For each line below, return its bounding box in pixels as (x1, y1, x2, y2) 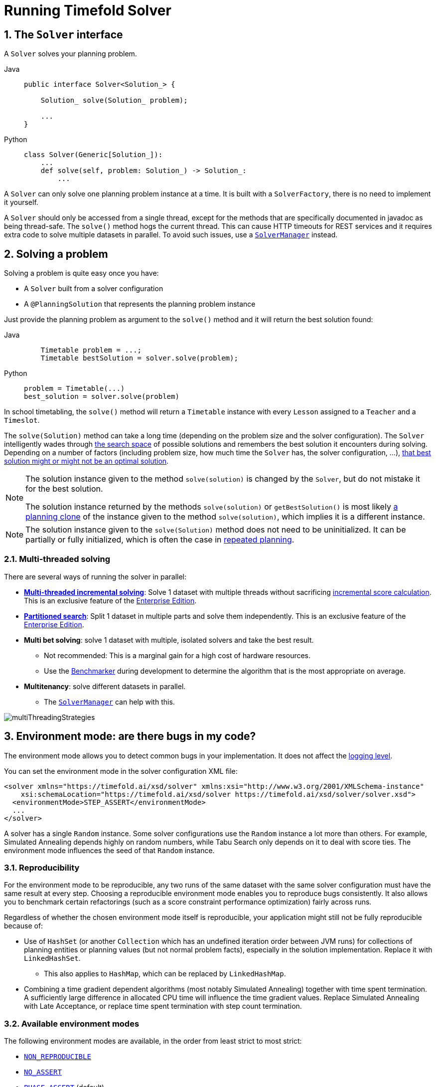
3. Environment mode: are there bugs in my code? (4, 730, 256, 743)
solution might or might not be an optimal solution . (4, 457, 169, 466)
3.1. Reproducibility (4, 862, 80, 873)
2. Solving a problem (4, 247, 108, 260)
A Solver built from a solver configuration (24, 284, 163, 293)
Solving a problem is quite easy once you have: (4, 269, 159, 278)
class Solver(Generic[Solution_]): (24, 151, 163, 159)
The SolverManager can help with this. (44, 697, 175, 706)
